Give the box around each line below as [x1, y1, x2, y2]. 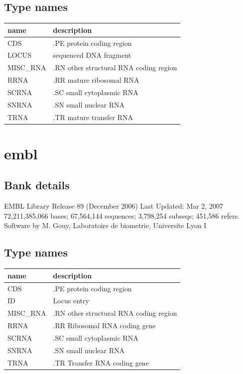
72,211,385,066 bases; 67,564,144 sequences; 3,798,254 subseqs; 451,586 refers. [4, 210, 240, 221]
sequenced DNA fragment [53, 50, 131, 60]
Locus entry [53, 295, 89, 306]
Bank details [4, 177, 70, 193]
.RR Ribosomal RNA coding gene [53, 320, 156, 331]
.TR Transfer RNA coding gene [53, 357, 149, 368]
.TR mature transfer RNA [53, 112, 133, 122]
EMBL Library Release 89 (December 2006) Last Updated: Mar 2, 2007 [4, 201, 223, 211]
